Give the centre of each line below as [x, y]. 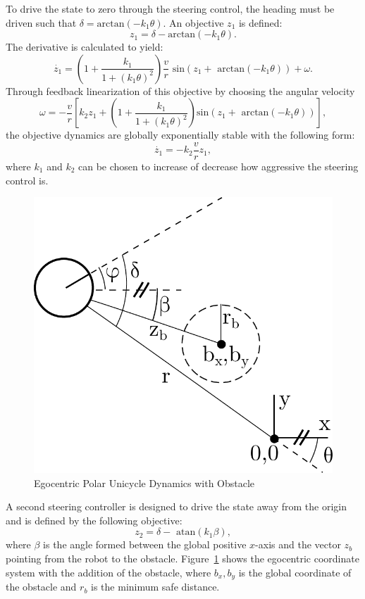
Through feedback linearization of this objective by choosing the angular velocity [180, 90]
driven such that [41, 22]
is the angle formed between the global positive [145, 544]
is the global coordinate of [295, 572]
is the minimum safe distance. [155, 587]
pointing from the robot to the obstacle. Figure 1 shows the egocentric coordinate [182, 559]
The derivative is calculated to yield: [85, 47]
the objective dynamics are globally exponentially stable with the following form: [180, 135]
